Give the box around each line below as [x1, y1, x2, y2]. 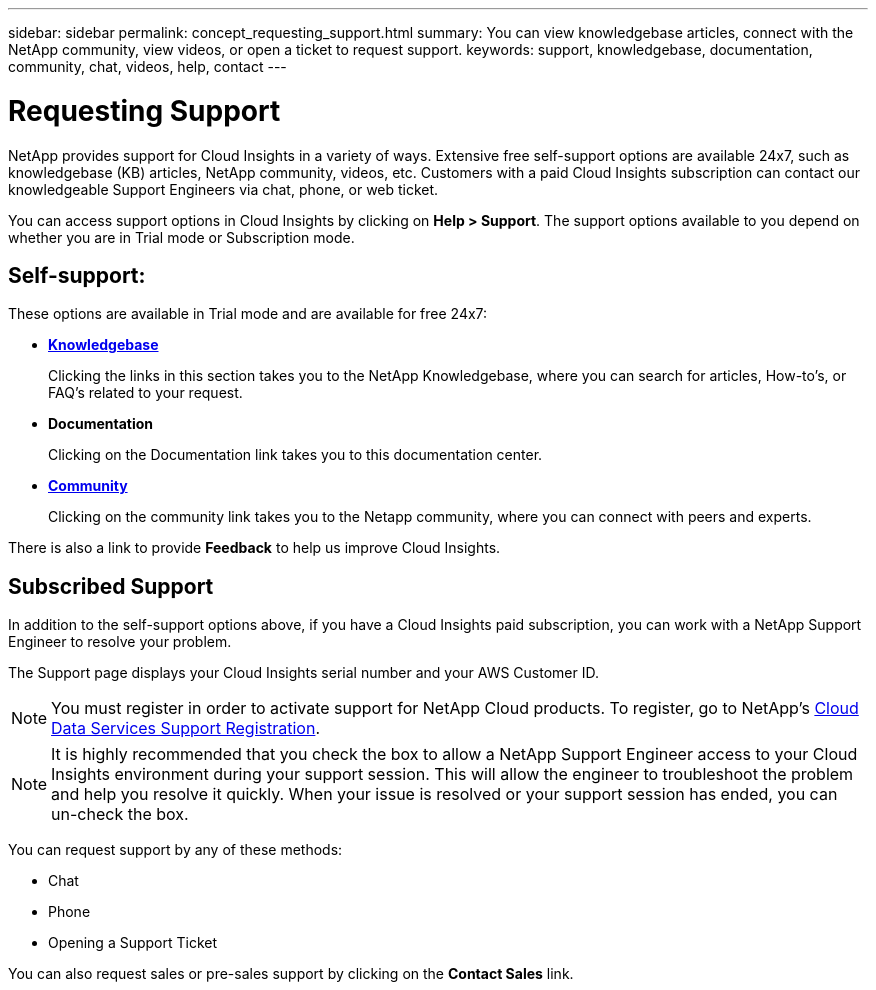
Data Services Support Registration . [51, 718, 320, 739]
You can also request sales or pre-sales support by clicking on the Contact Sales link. [8, 965, 574, 983]
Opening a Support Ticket [48, 934, 218, 952]
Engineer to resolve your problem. [8, 633, 232, 651]
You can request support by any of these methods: [8, 841, 343, 859]
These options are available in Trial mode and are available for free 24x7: [8, 305, 488, 323]
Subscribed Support [8, 573, 214, 599]
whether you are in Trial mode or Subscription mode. [8, 228, 355, 246]
